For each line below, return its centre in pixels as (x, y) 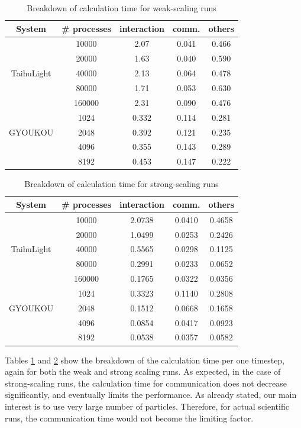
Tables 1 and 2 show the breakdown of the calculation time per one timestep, (145, 360)
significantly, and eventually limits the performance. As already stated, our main (151, 395)
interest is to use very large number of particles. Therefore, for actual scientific (147, 406)
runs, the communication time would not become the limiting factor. (129, 418)
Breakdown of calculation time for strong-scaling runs (122, 184)
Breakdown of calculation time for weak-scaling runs (122, 8)
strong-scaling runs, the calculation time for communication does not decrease (146, 383)
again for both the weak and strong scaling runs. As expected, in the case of (143, 371)
